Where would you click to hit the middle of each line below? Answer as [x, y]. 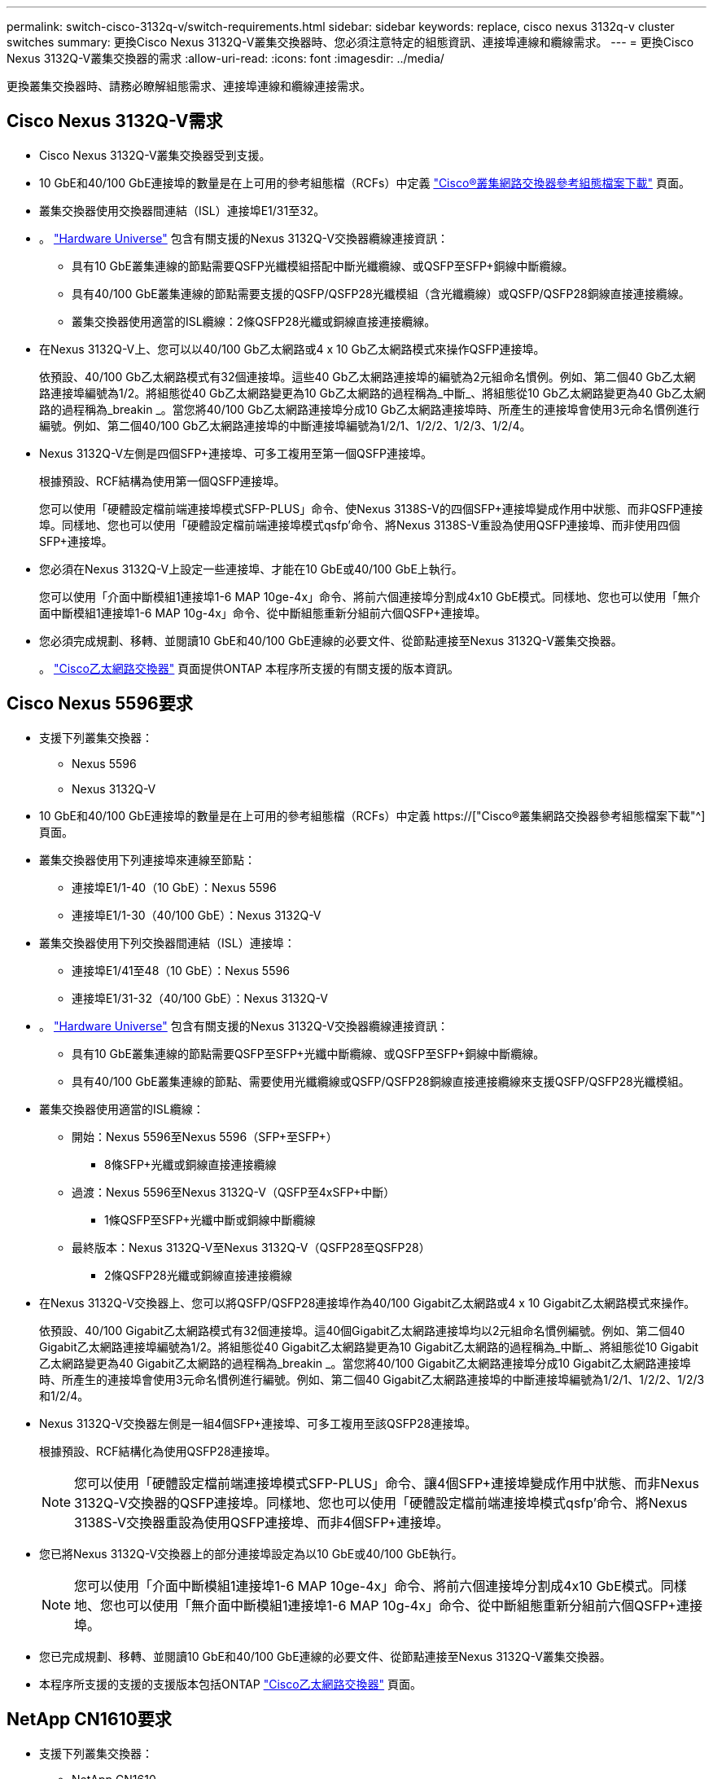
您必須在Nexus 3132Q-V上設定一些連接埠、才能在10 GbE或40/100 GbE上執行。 [251, 569]
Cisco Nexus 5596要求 [100, 704]
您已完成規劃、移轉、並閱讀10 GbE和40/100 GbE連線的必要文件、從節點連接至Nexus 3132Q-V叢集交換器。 [325, 1656]
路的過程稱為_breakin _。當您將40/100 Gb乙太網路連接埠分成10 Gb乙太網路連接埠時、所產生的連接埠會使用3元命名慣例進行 [370, 409]
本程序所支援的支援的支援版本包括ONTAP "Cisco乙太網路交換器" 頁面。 [231, 1684]
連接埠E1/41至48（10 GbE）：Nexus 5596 [181, 970]
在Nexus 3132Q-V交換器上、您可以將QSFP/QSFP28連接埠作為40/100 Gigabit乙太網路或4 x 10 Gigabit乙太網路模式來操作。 [367, 1302]
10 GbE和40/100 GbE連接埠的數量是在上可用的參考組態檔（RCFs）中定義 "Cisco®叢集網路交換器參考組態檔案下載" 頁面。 [365, 182]
